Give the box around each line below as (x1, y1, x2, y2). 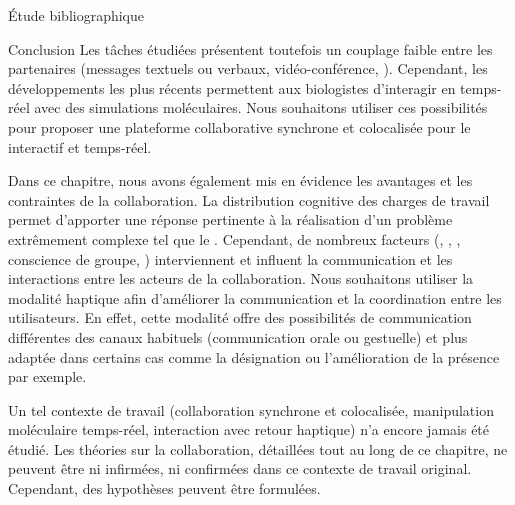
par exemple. (8, 366, 87, 387)
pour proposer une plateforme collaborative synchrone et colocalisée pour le (8, 116, 471, 137)
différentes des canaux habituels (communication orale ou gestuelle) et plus (8, 326, 468, 347)
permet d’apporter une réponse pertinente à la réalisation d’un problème (8, 209, 453, 230)
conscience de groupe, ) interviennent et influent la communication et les (8, 248, 453, 269)
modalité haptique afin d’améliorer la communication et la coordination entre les (8, 287, 502, 308)
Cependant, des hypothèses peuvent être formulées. (8, 478, 321, 499)
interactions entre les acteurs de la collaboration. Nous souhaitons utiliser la (8, 268, 474, 289)
